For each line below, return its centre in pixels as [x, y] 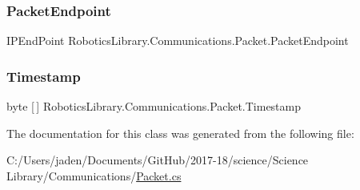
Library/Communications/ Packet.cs [94, 175]
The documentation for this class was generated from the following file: [180, 133]
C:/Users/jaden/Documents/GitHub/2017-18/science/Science [158, 160]
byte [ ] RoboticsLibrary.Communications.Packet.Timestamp [154, 106]
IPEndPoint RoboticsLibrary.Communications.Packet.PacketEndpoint [178, 40]
